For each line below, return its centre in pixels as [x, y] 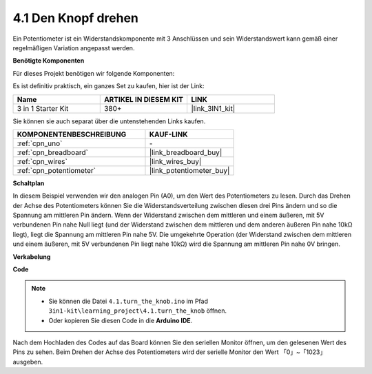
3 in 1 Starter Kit [43, 108]
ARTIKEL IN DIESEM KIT [144, 99]
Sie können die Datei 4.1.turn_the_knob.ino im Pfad [128, 301]
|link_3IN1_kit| [213, 108]
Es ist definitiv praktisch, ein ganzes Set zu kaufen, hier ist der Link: [108, 86]
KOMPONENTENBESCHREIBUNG [72, 134]
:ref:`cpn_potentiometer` [56, 170]
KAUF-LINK [168, 134]
